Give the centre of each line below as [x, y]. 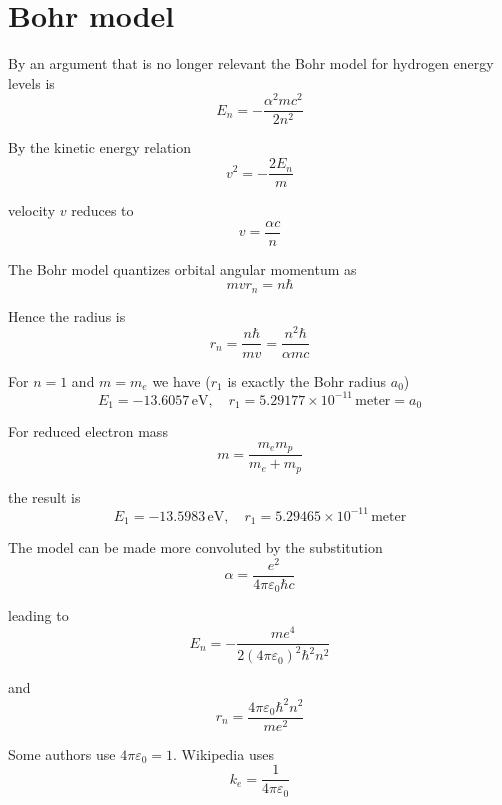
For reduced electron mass [88, 431]
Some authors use [62, 753]
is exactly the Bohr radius [307, 380]
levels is [31, 82]
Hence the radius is [67, 315]
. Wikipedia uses [223, 753]
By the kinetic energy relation [100, 147]
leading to [38, 615]
